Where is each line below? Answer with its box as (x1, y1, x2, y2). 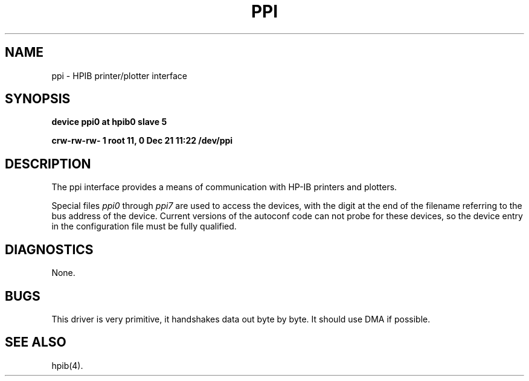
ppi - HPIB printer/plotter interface (51, 70, 188, 81)
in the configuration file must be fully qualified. (51, 221, 237, 232)
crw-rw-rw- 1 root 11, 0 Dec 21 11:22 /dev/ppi (51, 135, 233, 146)
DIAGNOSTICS (5, 242, 94, 257)
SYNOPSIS (5, 91, 71, 107)
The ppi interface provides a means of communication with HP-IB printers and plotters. (51, 182, 397, 193)
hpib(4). (51, 360, 83, 371)
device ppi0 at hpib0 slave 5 (51, 117, 167, 127)
